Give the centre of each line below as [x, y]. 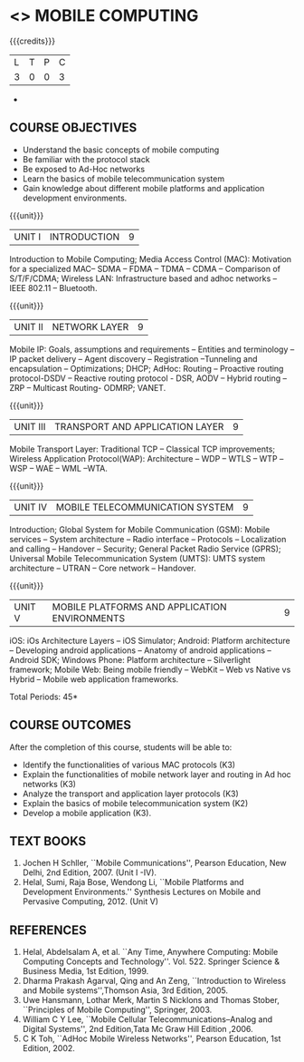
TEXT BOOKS [48, 841]
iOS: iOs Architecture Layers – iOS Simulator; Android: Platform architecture [150, 640]
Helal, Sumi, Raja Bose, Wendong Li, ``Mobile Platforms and [133, 882]
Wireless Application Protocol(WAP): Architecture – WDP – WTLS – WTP [143, 458]
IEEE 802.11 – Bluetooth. [53, 287]
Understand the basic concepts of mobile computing [121, 150]
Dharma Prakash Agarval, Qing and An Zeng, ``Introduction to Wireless [154, 981]
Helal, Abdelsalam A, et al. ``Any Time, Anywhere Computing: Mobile [150, 952]
